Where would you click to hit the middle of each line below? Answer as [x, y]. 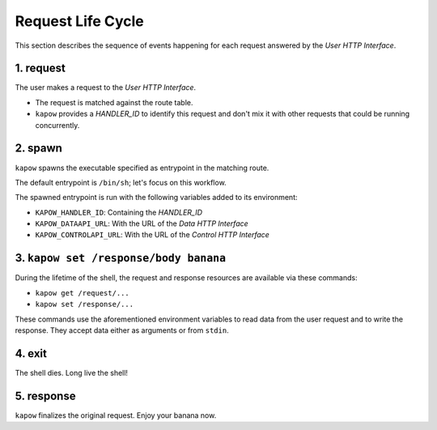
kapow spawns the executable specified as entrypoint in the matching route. [142, 168]
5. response [45, 396]
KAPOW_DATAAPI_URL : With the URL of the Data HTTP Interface [142, 224]
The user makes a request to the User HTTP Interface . [106, 87]
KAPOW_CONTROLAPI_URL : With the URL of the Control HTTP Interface [153, 235]
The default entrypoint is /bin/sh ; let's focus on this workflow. [121, 182]
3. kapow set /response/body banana [121, 258]
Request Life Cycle [80, 21]
